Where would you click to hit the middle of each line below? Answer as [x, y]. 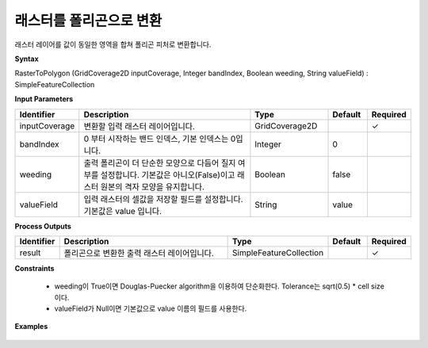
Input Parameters [44, 99]
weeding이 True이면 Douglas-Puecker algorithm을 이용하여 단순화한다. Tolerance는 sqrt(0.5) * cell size [219, 286]
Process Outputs [43, 226]
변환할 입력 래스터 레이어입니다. [139, 126]
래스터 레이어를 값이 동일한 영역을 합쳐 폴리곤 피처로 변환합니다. [113, 44]
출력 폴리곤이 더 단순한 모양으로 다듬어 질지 [160, 163]
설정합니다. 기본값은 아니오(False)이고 [168, 174]
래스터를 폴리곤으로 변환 [88, 21]
